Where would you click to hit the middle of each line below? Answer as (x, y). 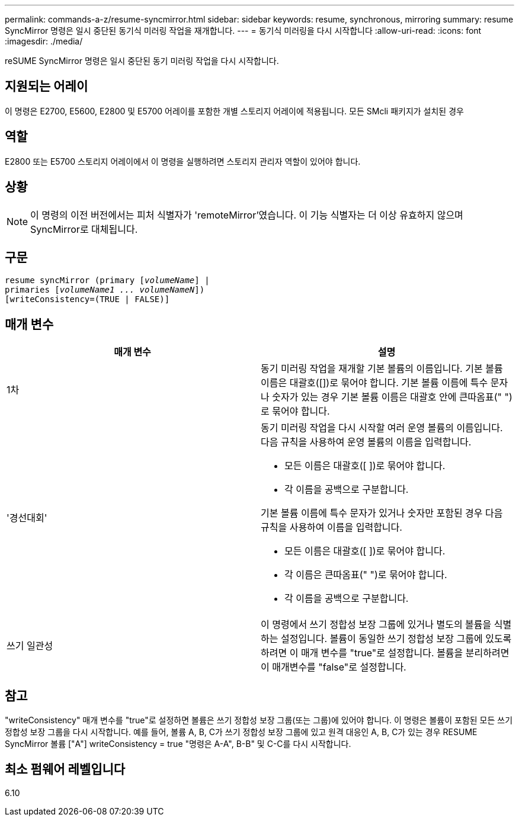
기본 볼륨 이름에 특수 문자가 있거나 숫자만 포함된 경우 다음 (382, 513)
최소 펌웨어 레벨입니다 (65, 769)
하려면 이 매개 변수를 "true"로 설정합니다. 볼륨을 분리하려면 (385, 653)
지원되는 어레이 (47, 86)
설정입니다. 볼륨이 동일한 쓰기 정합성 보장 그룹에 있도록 (396, 639)
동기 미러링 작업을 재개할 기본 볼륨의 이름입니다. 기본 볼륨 (382, 369)
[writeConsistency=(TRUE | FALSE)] (87, 299)
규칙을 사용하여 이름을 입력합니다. (331, 527)
